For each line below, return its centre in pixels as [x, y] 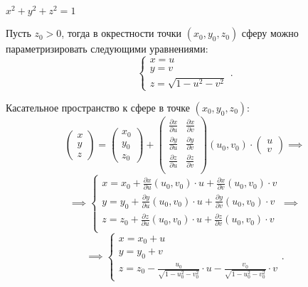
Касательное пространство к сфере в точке [98, 107]
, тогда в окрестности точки [122, 33]
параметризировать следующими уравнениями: [107, 49]
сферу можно [270, 33]
